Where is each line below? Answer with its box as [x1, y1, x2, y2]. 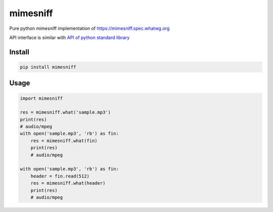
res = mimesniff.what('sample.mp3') [20, 109, 111, 115]
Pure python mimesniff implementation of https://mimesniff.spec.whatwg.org [9, 25, 170, 31]
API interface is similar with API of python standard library [9, 34, 130, 40]
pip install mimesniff [20, 64, 76, 70]
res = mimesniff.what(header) [30, 180, 106, 186]
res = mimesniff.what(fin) [30, 138, 98, 144]
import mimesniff [20, 95, 63, 101]
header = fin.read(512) [30, 173, 89, 179]
